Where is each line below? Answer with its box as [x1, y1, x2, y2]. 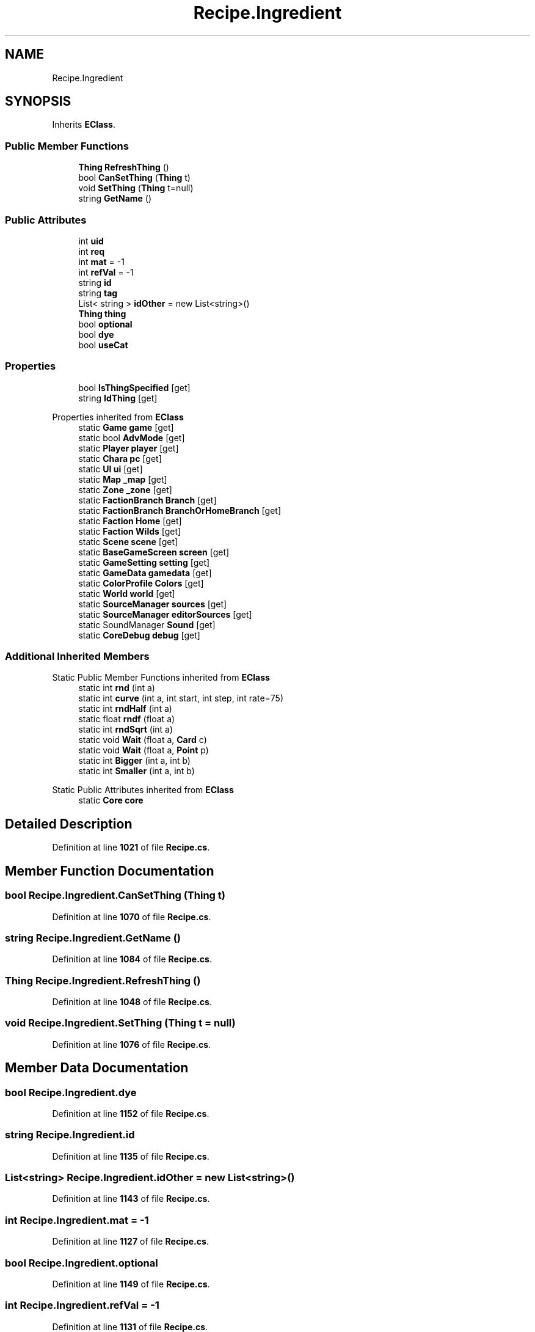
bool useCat [78, 339, 128, 350]
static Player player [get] [78, 442, 179, 453]
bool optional [78, 318, 133, 329]
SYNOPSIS [5, 93, 71, 109]
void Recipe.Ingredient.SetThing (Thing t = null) [5, 1017, 236, 1030]
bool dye [78, 329, 114, 340]
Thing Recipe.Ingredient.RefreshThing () [5, 974, 201, 987]
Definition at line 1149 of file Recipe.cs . [52, 1278, 210, 1289]
